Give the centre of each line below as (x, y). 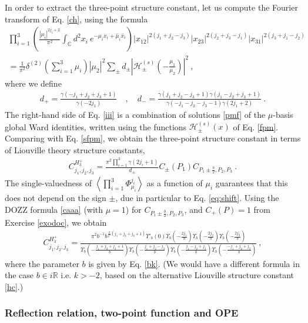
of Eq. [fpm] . (256, 126)
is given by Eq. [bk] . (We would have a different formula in (194, 263)
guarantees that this (252, 183)
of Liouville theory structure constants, (75, 149)
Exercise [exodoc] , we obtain (56, 223)
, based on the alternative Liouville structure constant (197, 275)
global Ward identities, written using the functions (96, 126)
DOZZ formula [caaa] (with (54, 209)
